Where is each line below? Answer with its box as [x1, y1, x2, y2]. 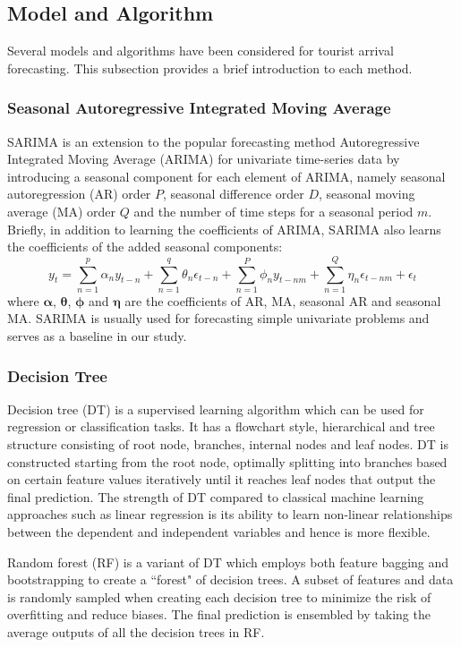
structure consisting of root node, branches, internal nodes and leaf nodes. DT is [7, 435, 448, 454]
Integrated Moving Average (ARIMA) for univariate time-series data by [7, 149, 400, 168]
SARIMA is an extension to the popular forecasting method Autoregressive [7, 132, 420, 150]
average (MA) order [7, 201, 116, 220]
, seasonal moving [319, 184, 415, 203]
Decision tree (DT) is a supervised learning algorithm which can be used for [7, 399, 424, 418]
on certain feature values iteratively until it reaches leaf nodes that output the [7, 470, 436, 489]
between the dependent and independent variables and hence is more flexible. [7, 523, 431, 541]
